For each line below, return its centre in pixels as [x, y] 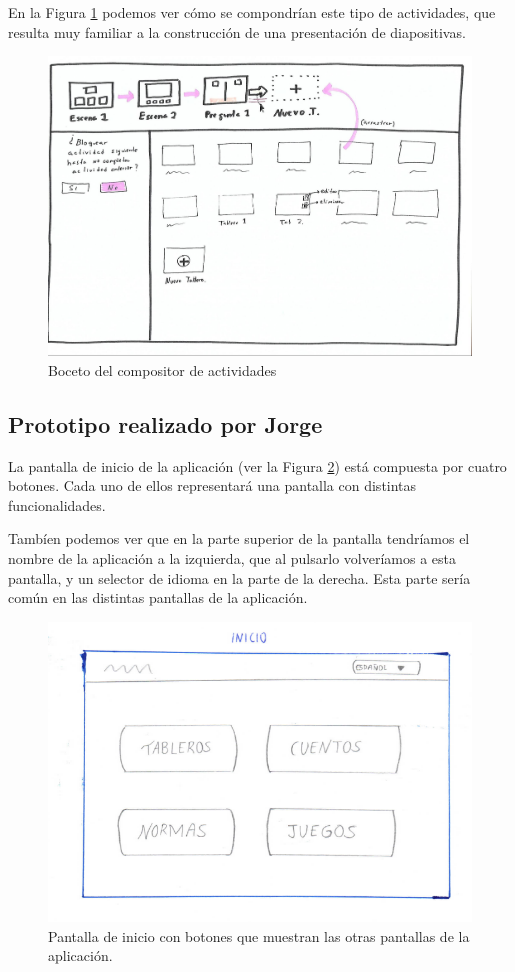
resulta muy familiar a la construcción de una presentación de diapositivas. [237, 31]
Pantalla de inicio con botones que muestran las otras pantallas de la [259, 935]
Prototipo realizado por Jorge [165, 423]
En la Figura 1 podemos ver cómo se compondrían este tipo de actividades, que [252, 12]
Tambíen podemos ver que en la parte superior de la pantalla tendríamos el [239, 538]
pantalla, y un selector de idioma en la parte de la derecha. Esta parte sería [239, 577]
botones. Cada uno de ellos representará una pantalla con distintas [212, 485]
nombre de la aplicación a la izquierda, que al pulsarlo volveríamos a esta [232, 558]
